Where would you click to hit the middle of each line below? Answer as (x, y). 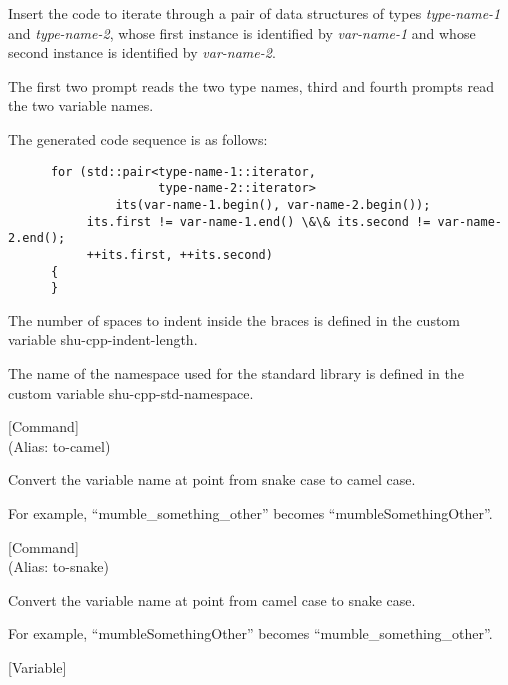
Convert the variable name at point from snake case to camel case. (212, 479)
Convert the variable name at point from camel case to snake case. (212, 599)
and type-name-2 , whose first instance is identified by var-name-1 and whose (242, 32)
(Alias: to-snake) (58, 566)
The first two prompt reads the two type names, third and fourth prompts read (251, 85)
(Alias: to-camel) (59, 445)
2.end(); (37, 238)
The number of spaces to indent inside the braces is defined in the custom (234, 319)
